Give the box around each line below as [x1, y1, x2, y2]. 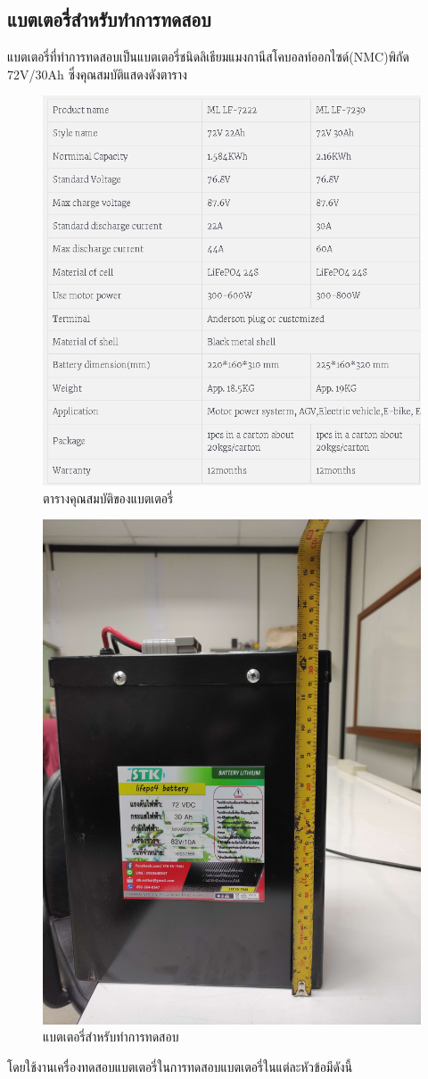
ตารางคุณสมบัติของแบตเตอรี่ [43, 488, 174, 507]
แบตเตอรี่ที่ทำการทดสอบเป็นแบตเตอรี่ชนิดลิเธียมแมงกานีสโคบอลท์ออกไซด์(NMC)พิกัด [7, 47, 409, 66]
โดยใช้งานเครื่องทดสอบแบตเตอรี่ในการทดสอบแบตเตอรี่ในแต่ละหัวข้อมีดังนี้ [7, 1057, 353, 1075]
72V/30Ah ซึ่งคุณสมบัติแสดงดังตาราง [7, 64, 187, 83]
